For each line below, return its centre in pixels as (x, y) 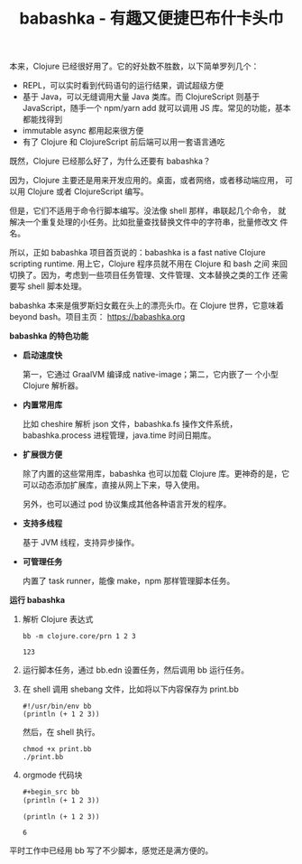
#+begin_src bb (51, 792)
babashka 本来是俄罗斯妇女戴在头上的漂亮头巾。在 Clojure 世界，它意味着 (147, 306)
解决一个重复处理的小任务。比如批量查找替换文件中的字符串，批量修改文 (143, 222)
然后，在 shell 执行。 (61, 732)
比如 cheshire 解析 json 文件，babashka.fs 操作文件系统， (130, 424)
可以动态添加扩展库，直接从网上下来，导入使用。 (113, 485)
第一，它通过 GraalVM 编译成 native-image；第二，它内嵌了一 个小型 (151, 375)
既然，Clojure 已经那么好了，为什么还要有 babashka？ (110, 161)
